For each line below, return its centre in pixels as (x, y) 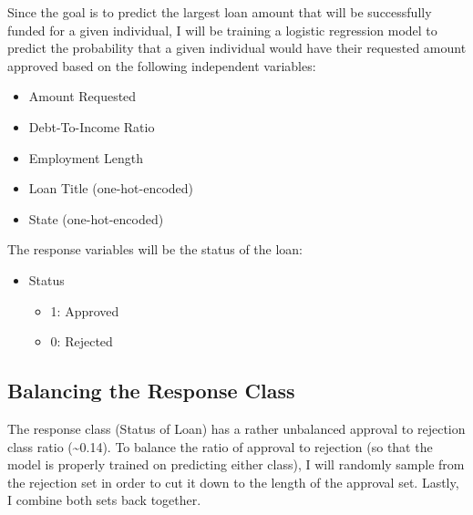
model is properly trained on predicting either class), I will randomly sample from (236, 464)
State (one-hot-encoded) (96, 218)
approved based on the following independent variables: (162, 65)
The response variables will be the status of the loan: (155, 249)
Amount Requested (82, 96)
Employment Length (86, 157)
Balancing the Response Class (151, 391)
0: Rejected (82, 341)
